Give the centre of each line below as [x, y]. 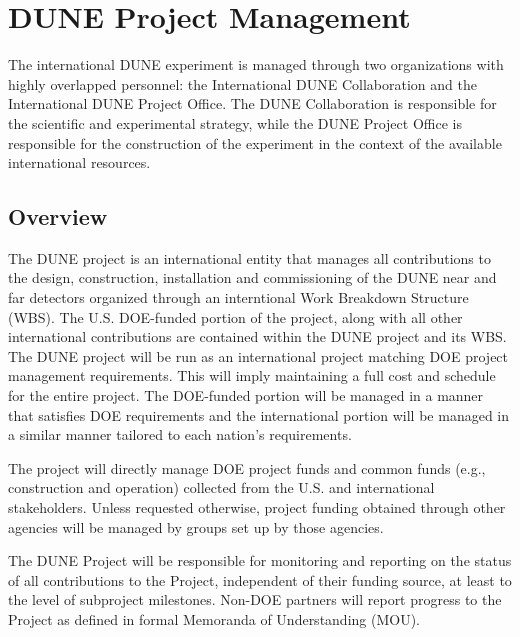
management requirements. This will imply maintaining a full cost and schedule [252, 375]
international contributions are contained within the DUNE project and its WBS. [257, 336]
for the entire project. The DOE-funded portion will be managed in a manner [246, 395]
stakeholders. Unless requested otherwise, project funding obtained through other [257, 507]
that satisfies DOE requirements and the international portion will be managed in [259, 414]
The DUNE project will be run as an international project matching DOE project [258, 355]
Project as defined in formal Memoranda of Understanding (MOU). [214, 618]
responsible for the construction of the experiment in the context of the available [255, 142]
